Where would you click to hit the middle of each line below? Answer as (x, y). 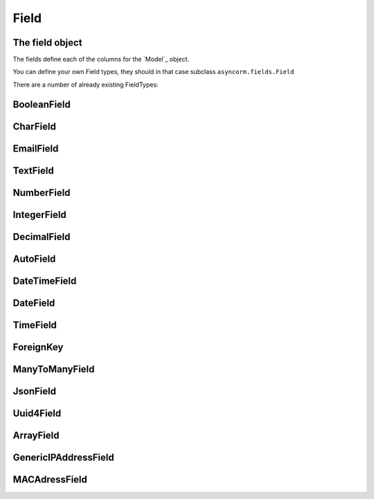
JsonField (35, 391)
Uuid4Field (37, 413)
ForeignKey (38, 347)
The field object (47, 43)
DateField (34, 303)
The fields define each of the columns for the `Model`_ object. (101, 60)
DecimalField (42, 236)
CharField (35, 126)
